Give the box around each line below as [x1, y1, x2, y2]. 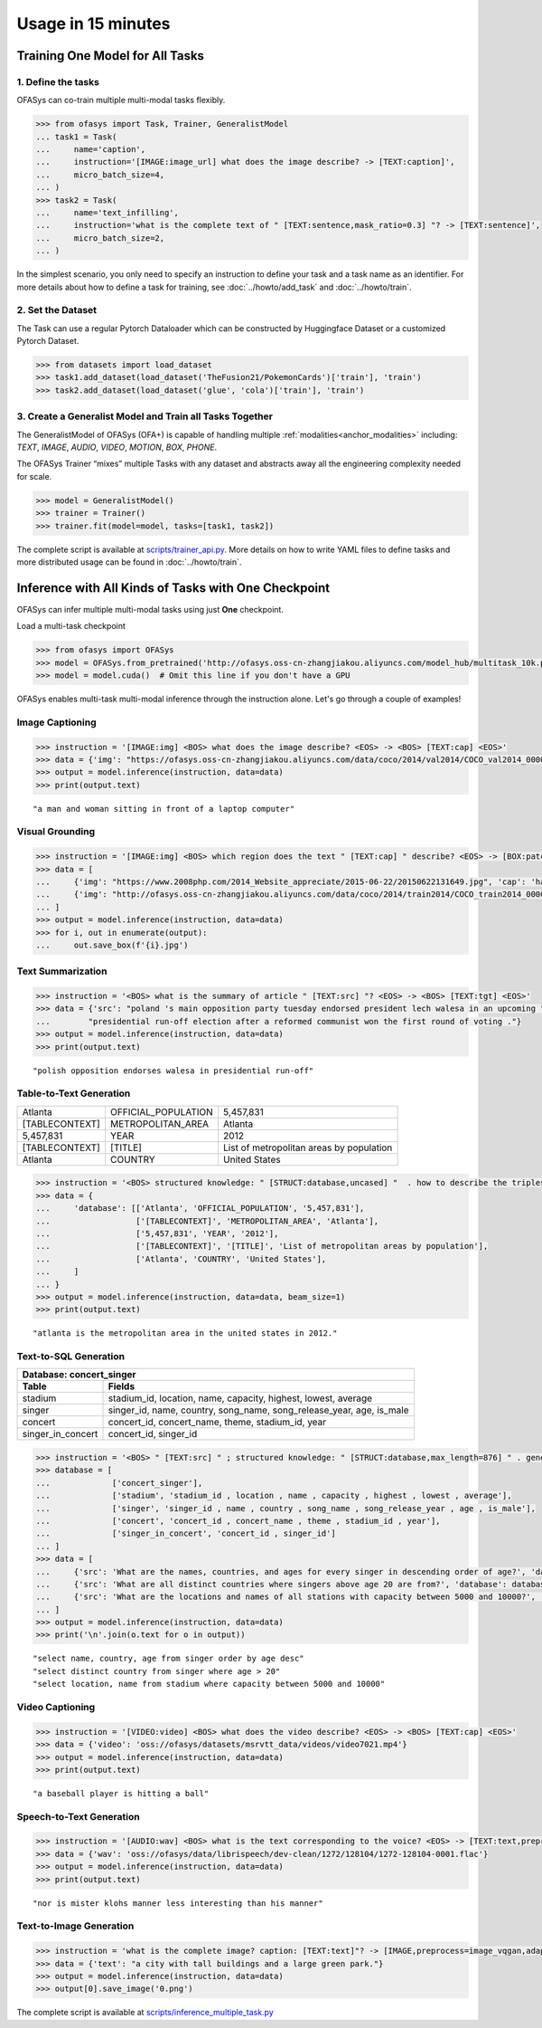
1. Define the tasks [16, 75, 99, 88]
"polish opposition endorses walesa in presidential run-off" [33, 1065, 314, 1076]
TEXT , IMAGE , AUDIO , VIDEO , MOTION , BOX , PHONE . [16, 442, 217, 452]
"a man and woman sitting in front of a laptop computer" [33, 804, 295, 814]
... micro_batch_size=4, [35, 169, 165, 180]
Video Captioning [16, 1701, 96, 1713]
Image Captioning [16, 716, 97, 728]
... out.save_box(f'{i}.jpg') [35, 939, 189, 950]
